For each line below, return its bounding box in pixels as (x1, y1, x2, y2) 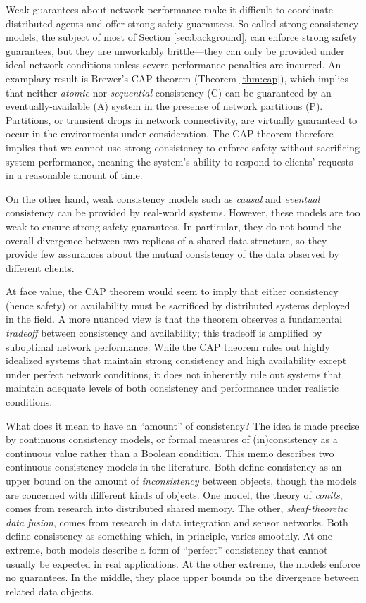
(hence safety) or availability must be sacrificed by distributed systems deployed (6, 297, 351, 312)
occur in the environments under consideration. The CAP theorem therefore (6, 126, 334, 141)
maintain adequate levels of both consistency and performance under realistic (6, 380, 339, 395)
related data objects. (6, 583, 94, 598)
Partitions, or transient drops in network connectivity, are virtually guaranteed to (6, 112, 358, 127)
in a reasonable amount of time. (6, 168, 143, 182)
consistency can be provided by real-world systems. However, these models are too (6, 205, 360, 220)
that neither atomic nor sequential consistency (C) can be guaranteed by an (6, 85, 332, 99)
